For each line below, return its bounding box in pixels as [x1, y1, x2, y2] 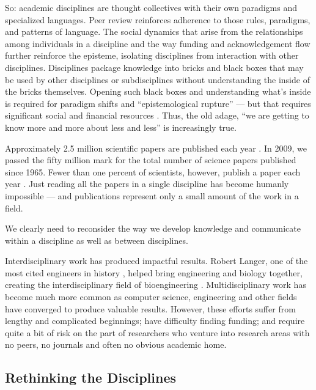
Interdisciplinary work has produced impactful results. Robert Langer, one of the [5, 254, 308, 267]
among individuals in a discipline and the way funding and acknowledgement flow [5, 37, 310, 50]
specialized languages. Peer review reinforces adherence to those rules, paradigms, [5, 13, 310, 26]
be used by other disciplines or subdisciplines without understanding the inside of [5, 73, 310, 86]
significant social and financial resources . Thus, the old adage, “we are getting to [5, 109, 309, 122]
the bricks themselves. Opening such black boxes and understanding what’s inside [5, 85, 311, 98]
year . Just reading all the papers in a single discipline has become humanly [5, 177, 289, 190]
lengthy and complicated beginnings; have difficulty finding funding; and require [5, 314, 305, 327]
